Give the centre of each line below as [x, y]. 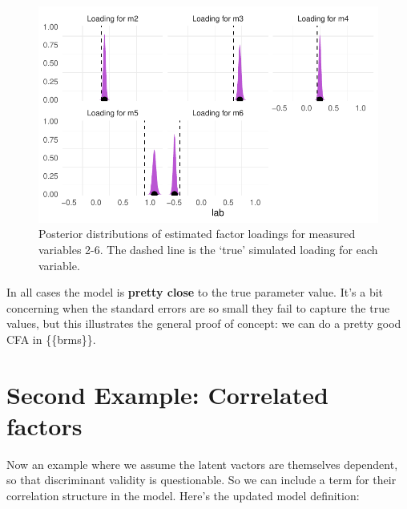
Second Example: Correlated [167, 394]
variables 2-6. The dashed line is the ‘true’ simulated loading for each [208, 249]
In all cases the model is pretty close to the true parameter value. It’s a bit [195, 292]
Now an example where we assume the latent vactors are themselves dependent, [202, 464]
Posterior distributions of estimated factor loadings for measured [197, 234]
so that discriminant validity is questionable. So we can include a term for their [201, 480]
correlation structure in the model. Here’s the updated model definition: [183, 496]
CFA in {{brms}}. [51, 339]
